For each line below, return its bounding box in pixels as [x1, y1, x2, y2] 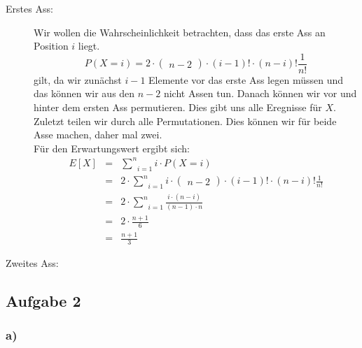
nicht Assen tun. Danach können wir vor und [163, 86, 357, 101]
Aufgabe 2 [6, 290, 81, 312]
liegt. [78, 38, 100, 53]
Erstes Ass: [6, 1, 53, 15]
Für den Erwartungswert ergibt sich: [34, 140, 190, 155]
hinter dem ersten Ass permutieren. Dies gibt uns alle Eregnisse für [34, 100, 322, 115]
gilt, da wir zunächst [34, 72, 122, 87]
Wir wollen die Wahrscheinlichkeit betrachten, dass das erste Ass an [34, 24, 326, 39]
